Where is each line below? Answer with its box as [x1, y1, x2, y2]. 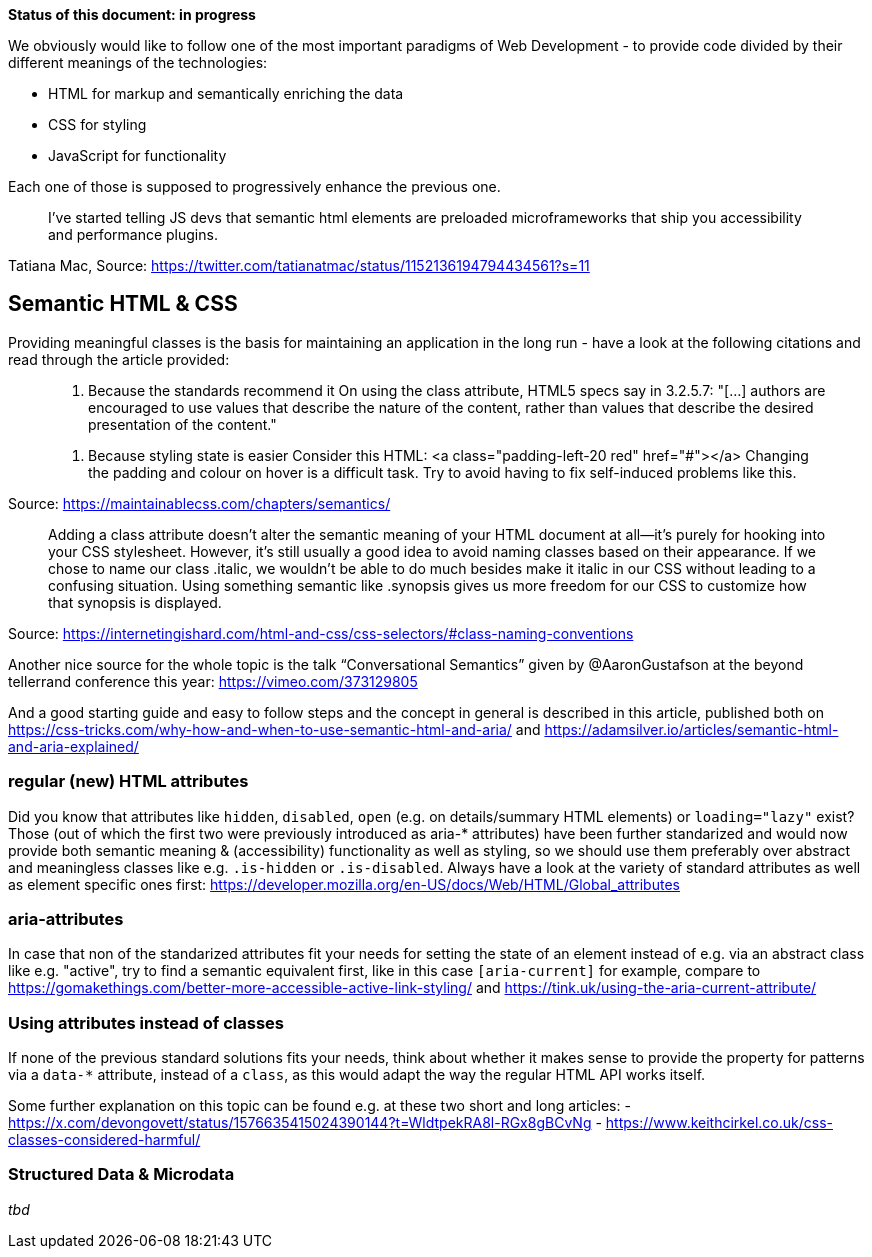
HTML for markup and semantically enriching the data [48, 85, 404, 102]
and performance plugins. [48, 226, 218, 243]
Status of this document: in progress [8, 6, 256, 23]
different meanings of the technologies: [8, 54, 268, 71]
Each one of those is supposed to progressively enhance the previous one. [8, 178, 501, 195]
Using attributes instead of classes [8, 1012, 284, 1033]
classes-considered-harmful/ [8, 1131, 201, 1149]
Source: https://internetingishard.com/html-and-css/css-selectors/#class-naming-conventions [8, 624, 634, 642]
